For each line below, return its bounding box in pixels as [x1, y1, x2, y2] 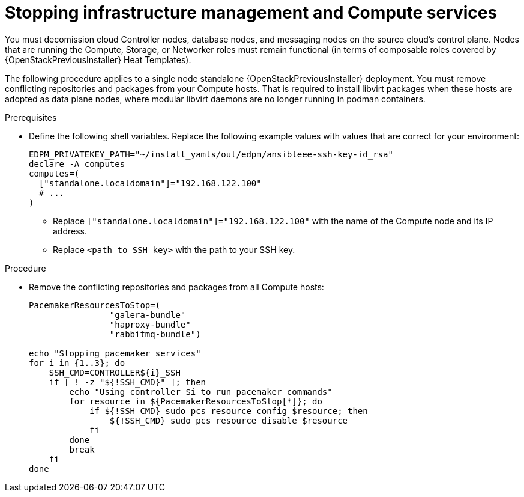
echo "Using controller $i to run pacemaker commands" [69, 386, 333, 397]
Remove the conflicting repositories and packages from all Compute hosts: [29, 281, 324, 292]
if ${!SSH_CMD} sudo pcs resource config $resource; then [89, 406, 368, 416]
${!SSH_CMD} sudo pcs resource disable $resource [109, 415, 348, 425]
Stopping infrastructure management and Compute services [5, 2, 498, 23]
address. [53, 225, 88, 236]
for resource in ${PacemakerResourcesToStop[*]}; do [69, 396, 322, 406]
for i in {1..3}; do [29, 358, 125, 368]
